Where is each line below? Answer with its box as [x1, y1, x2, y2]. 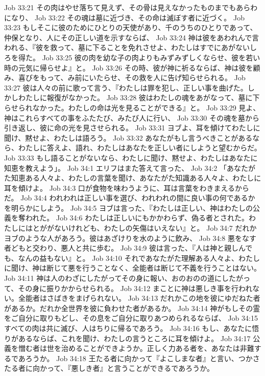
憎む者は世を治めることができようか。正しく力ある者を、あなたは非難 [18, 343, 254, 353]
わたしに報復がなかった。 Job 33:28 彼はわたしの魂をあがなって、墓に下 [18, 92, 260, 103]
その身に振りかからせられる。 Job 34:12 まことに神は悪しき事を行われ [18, 282, 253, 293]
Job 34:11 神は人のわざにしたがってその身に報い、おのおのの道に [4, 273, 222, 283]
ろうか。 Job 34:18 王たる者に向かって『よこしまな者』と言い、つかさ [25, 352, 260, 363]
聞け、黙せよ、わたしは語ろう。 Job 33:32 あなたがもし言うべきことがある [4, 132, 253, 143]
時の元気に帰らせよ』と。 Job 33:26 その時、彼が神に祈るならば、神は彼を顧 [4, 62, 260, 73]
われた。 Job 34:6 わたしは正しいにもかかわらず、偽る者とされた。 [25, 212, 249, 223]
